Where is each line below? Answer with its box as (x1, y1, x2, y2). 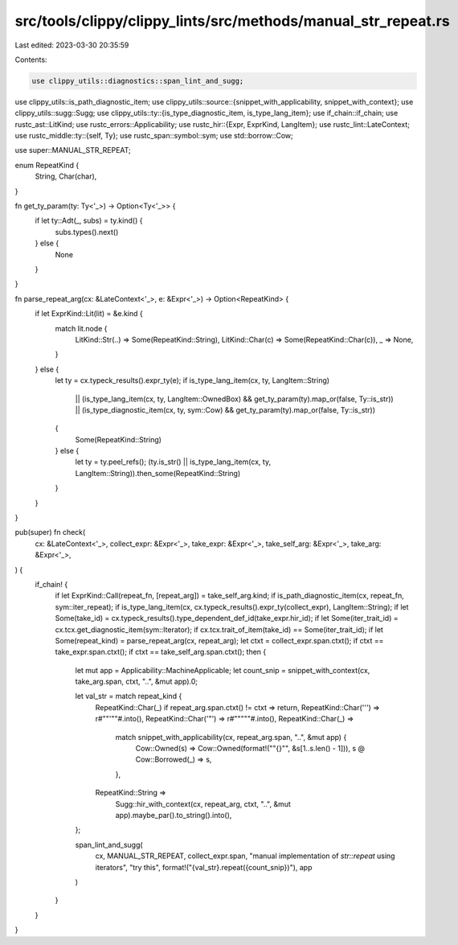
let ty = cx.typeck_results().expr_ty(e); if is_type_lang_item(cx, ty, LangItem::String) (55, 376, 329, 385)
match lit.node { (55, 323, 108, 333)
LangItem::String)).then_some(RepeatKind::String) (75, 468, 241, 478)
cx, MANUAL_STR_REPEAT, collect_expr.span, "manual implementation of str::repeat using (95, 851, 395, 861)
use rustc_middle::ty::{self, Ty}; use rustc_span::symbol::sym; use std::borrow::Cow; (14, 131, 293, 141)
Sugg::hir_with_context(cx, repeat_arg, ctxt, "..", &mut (115, 799, 291, 808)
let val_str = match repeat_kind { (75, 692, 182, 701)
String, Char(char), (35, 171, 97, 181)
